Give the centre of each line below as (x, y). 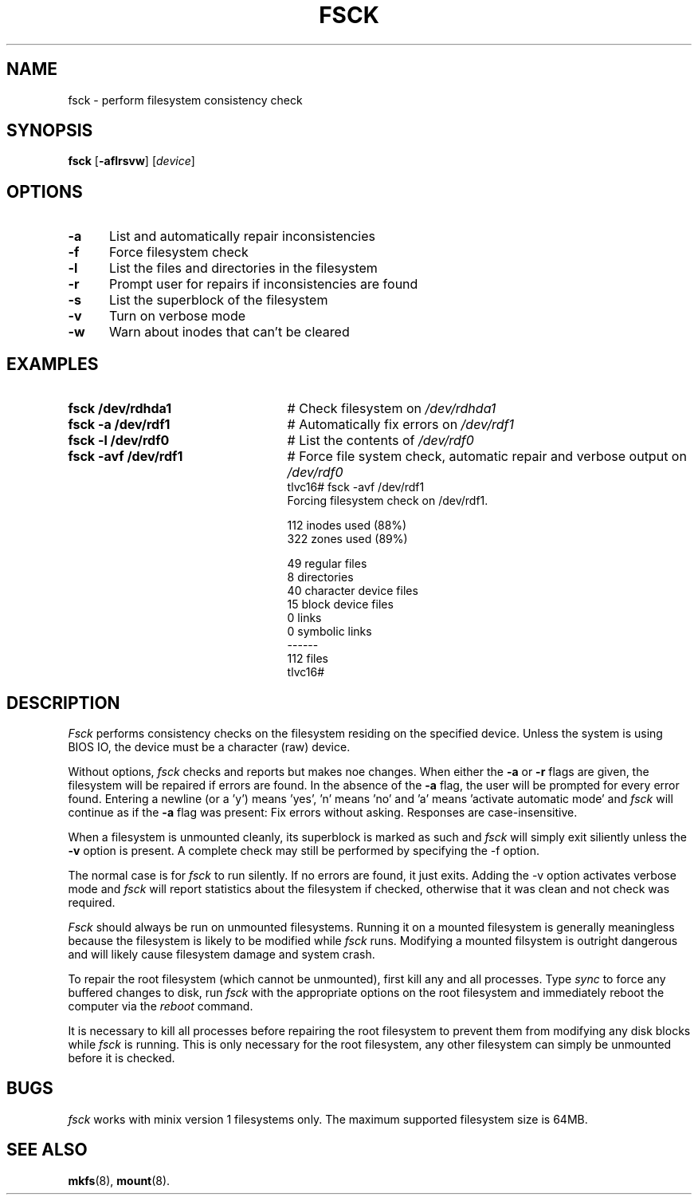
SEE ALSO (47, 1150)
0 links (304, 618)
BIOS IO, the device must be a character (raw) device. (209, 746)
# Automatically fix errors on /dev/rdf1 (400, 425)
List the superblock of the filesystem (218, 300)
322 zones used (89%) (347, 539)
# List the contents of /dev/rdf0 (380, 441)
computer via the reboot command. (161, 1006)
